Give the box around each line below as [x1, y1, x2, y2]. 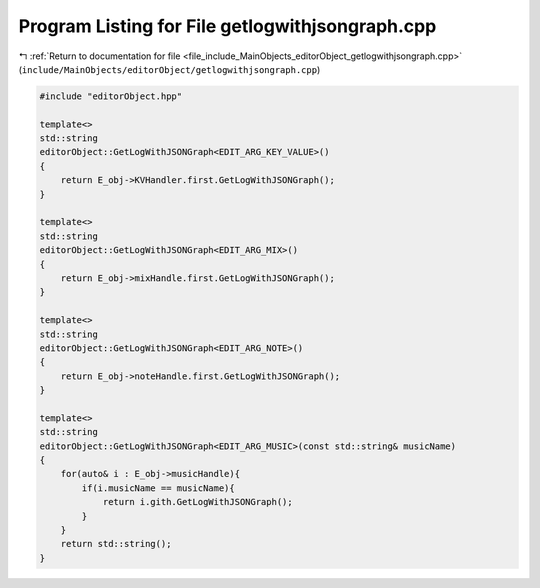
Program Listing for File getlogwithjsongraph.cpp [18, 15, 437, 37]
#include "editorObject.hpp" [39, 90, 183, 102]
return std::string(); [60, 538, 172, 550]
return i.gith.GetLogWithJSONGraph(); [102, 496, 294, 508]
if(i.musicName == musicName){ [81, 482, 235, 494]
